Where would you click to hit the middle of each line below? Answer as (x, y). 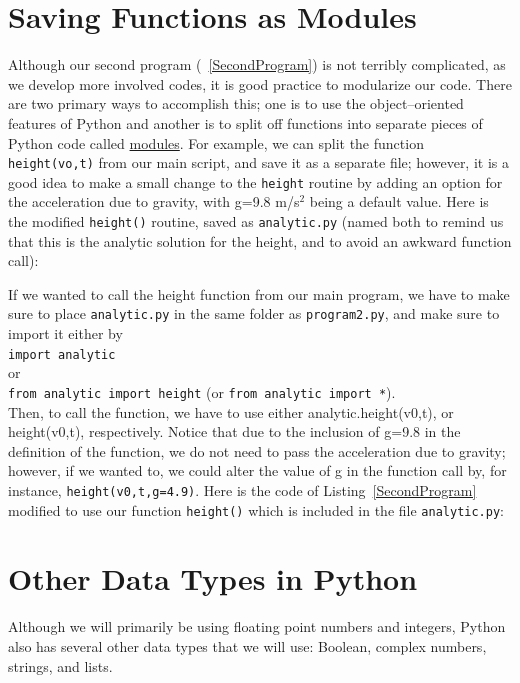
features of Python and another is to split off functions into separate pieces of (245, 122)
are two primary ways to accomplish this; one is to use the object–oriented (236, 103)
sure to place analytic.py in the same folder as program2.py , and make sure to (254, 313)
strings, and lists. (60, 665)
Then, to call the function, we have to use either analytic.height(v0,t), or (231, 411)
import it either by (65, 333)
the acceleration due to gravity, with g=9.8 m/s (154, 201)
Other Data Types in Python (213, 578)
